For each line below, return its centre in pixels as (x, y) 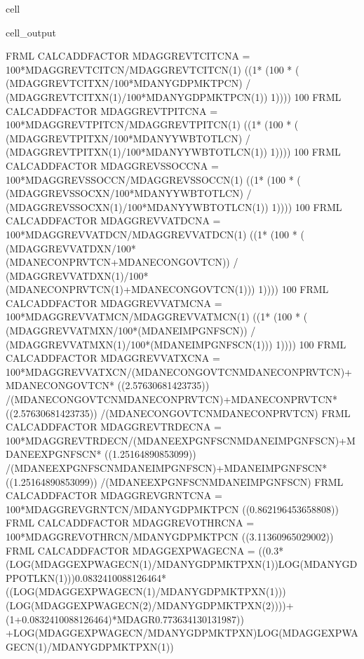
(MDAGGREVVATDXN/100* (71, 248)
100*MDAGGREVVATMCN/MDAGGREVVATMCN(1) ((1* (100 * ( (157, 317)
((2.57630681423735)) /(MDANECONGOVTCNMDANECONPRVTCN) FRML (178, 413)
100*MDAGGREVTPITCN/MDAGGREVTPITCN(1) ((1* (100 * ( (152, 124)
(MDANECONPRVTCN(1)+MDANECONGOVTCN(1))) (130, 289)
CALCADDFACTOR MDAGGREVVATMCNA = (114, 303)
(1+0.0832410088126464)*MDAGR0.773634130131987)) (125, 619)
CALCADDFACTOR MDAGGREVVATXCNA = (113, 358)
